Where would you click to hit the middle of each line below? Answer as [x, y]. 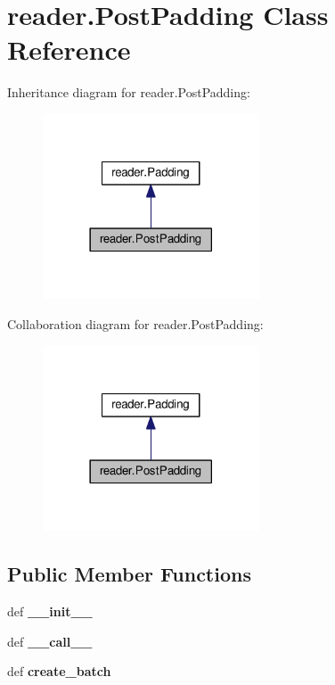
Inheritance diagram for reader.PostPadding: [129, 92]
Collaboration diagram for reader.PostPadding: [135, 324]
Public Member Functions [129, 574]
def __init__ [50, 611]
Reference [69, 50]
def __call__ [50, 641]
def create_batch [59, 671]
